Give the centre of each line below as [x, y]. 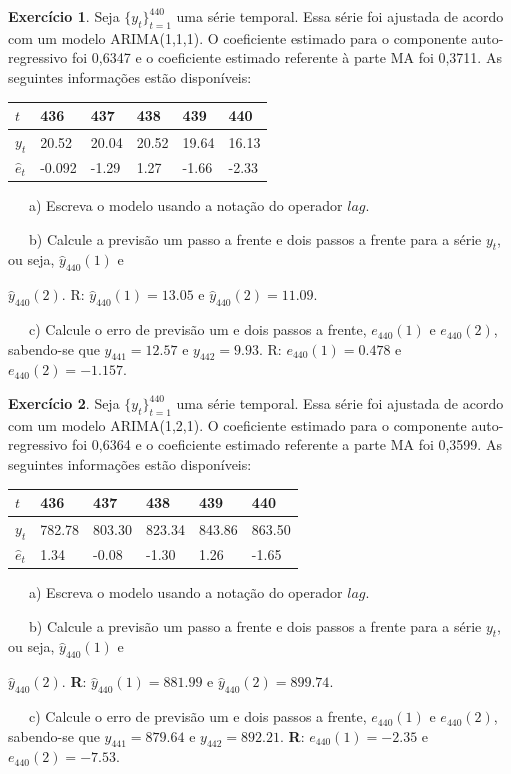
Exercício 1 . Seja [64, 16]
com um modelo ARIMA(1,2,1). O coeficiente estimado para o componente [237, 424]
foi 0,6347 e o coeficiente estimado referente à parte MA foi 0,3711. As [286, 57]
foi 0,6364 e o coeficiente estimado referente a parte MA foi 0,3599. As [286, 444]
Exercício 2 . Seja [64, 403]
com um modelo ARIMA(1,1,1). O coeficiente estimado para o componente [237, 37]
